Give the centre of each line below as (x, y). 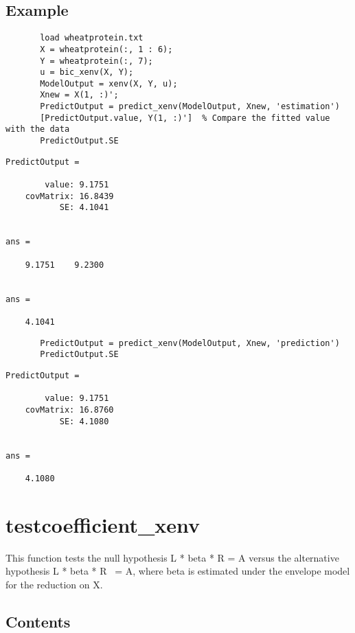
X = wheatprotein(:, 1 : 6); (106, 49)
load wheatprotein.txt (92, 38)
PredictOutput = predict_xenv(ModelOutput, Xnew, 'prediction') (190, 343)
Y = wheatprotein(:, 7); (96, 61)
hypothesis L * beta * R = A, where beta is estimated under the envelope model (178, 571)
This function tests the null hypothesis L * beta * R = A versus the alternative (172, 557)
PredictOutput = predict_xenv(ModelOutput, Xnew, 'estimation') (190, 107)
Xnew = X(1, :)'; (79, 95)
